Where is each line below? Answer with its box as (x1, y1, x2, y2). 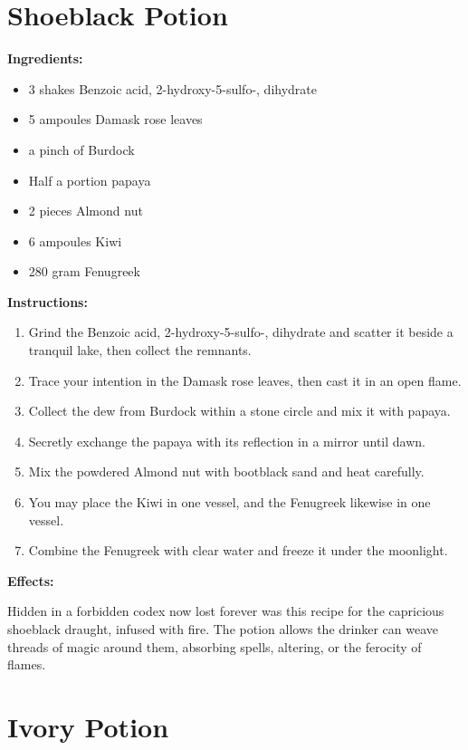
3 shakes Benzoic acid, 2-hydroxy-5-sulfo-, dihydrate (28, 79, 318, 98)
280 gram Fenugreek (28, 262, 140, 281)
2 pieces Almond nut (28, 201, 143, 220)
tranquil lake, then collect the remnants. (28, 341, 252, 360)
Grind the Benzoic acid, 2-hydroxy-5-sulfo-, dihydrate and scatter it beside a (28, 322, 454, 341)
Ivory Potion (7, 707, 169, 745)
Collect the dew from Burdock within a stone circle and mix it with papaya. (28, 401, 451, 420)
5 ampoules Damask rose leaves (28, 110, 203, 129)
